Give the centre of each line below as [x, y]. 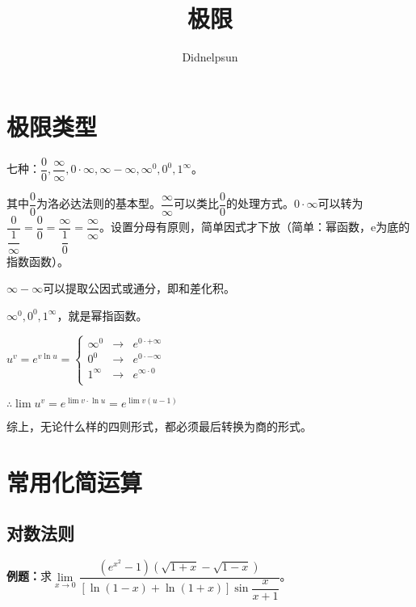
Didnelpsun [210, 57]
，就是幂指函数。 [102, 315]
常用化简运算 [75, 481]
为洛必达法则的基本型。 [99, 203]
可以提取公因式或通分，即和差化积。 [139, 288]
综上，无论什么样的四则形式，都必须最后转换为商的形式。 [159, 426]
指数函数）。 [38, 261]
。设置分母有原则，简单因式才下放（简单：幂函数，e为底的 [254, 227]
